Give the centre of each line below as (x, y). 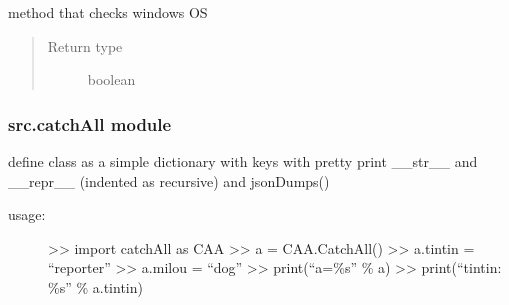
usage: (27, 214)
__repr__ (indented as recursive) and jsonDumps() (169, 180)
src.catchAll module (90, 123)
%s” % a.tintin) (95, 286)
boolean (111, 79)
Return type (85, 45)
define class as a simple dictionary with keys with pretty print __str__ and (243, 161)
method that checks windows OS (108, 12)
